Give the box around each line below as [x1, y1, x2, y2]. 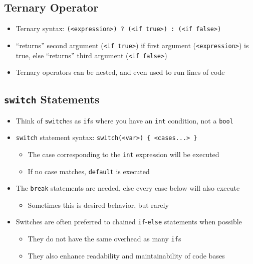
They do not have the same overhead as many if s [28, 233, 181, 244]
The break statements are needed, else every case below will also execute [16, 183, 240, 193]
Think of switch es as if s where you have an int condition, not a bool [16, 115, 233, 125]
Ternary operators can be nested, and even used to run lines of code [16, 67, 225, 77]
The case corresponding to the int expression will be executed [28, 149, 219, 159]
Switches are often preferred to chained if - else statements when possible [16, 216, 242, 227]
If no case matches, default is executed [28, 166, 150, 176]
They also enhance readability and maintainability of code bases [28, 250, 225, 260]
